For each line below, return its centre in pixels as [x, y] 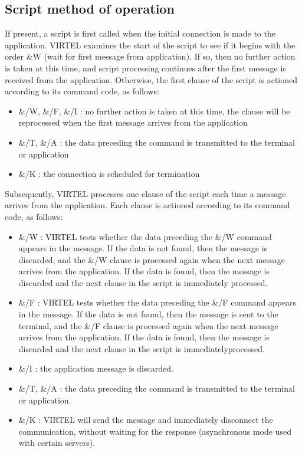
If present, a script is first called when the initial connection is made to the [140, 33]
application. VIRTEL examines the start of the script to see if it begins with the [150, 45]
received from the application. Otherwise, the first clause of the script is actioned [151, 79]
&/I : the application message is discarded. [96, 368]
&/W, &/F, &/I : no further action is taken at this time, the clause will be [154, 111]
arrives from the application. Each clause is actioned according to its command [147, 205]
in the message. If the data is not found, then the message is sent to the [148, 314]
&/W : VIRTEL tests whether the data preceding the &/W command [145, 236]
